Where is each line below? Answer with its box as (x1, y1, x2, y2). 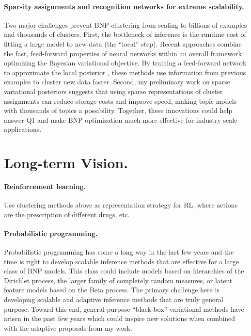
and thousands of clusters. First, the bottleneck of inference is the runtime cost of (4, 29, 246, 39)
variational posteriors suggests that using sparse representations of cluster (4, 86, 223, 96)
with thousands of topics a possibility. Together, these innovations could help (4, 105, 233, 115)
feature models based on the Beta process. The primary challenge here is (4, 285, 220, 295)
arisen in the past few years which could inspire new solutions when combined (4, 313, 235, 323)
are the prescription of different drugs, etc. (4, 209, 130, 219)
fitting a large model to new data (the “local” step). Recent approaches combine (4, 38, 242, 48)
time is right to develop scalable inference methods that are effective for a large (4, 256, 239, 266)
